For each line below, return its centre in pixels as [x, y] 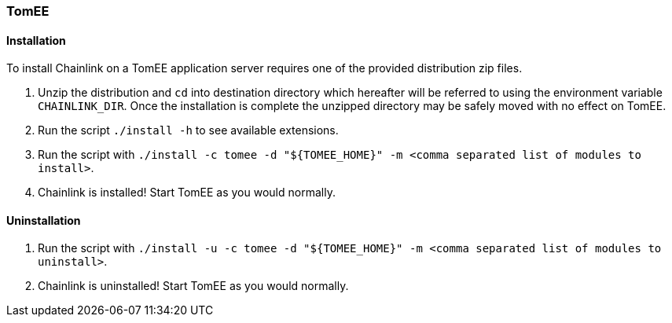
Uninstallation [44, 220]
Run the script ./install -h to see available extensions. [188, 130]
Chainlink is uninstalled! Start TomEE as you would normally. [193, 286]
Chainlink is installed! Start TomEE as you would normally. [187, 193]
